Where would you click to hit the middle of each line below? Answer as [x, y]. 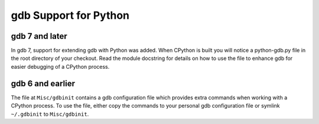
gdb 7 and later [39, 36]
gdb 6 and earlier [43, 83]
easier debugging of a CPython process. [60, 66]
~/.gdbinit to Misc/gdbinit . [50, 114]
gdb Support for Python [70, 15]
